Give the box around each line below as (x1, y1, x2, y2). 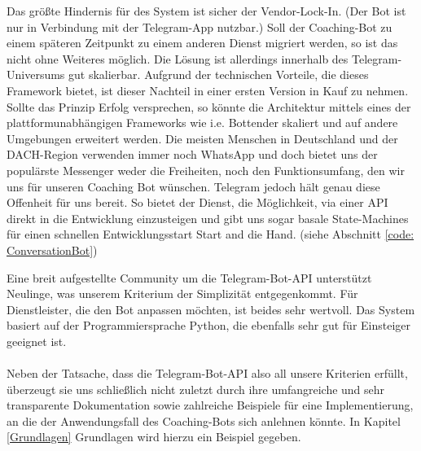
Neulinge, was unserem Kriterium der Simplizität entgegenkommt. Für (7, 285, 358, 302)
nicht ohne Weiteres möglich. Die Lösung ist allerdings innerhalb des (7, 50, 349, 67)
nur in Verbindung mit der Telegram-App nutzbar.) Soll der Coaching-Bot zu (7, 18, 392, 35)
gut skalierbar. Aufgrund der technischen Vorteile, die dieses (68, 66, 369, 83)
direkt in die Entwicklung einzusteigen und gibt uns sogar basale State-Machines (7, 209, 409, 226)
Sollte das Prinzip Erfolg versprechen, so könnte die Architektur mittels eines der (7, 98, 411, 115)
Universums (7, 66, 65, 83)
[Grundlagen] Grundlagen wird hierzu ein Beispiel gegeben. (7, 428, 301, 445)
